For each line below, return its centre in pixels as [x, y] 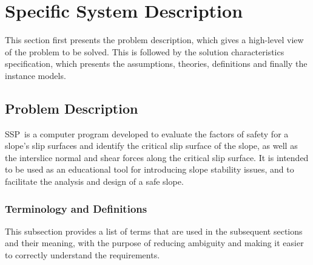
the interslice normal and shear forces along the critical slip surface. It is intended [157, 157]
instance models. [35, 75]
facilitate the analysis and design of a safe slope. [94, 181]
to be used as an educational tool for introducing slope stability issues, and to [150, 169]
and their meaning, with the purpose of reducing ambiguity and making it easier [154, 243]
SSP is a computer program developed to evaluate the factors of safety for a [147, 133]
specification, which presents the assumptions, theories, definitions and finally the [156, 64]
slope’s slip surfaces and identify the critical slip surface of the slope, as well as [151, 146]
